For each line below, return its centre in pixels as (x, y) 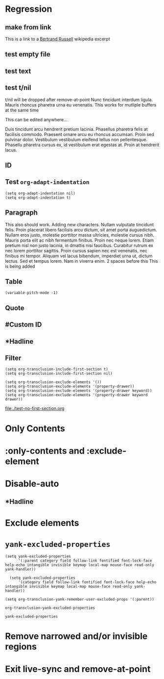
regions (21, 646)
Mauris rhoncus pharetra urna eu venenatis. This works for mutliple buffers (81, 105)
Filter (13, 358)
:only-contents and (45, 451)
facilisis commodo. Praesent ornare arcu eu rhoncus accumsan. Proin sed (80, 134)
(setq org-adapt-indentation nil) (40, 193)
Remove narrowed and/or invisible (76, 636)
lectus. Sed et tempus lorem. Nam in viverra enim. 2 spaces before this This (82, 261)
